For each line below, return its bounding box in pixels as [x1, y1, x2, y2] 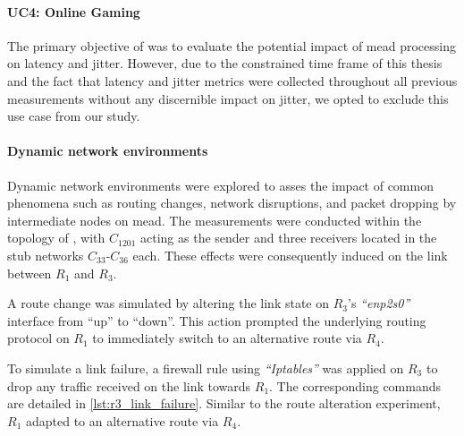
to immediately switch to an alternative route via [92, 329, 362, 347]
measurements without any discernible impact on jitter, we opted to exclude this [7, 89, 449, 107]
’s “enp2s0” [348, 294, 410, 312]
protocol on [7, 329, 70, 347]
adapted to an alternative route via [25, 411, 219, 430]
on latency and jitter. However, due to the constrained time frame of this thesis [7, 54, 443, 73]
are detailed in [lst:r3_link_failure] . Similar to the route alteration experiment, [7, 394, 441, 413]
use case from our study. [7, 107, 140, 125]
